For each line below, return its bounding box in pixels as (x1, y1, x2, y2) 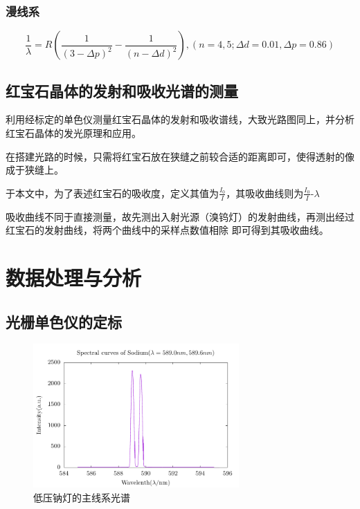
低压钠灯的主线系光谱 (33, 490, 130, 504)
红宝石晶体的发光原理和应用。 (6, 126, 141, 140)
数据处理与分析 (6, 263, 142, 291)
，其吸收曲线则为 (226, 185, 304, 200)
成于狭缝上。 (6, 163, 64, 177)
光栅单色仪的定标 (6, 311, 122, 332)
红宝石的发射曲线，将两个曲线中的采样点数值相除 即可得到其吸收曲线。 (6, 223, 329, 237)
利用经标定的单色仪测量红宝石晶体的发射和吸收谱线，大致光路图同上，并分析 (6, 112, 354, 127)
